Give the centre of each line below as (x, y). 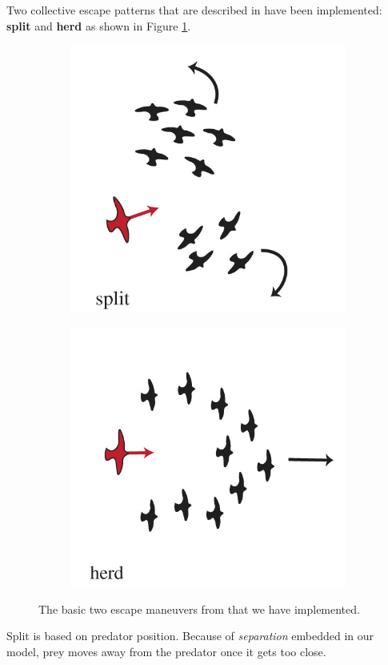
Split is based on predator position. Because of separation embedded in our (190, 636)
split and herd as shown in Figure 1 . (99, 25)
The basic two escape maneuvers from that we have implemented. (199, 609)
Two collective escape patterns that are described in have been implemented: (194, 10)
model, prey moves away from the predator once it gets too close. (166, 651)
